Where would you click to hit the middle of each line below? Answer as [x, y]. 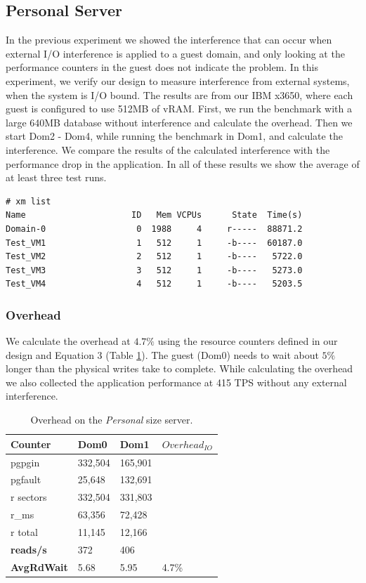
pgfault [26, 479]
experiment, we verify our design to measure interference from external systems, [178, 80]
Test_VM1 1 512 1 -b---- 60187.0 [154, 243]
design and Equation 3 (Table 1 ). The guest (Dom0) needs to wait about [162, 354]
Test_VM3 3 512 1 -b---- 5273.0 [154, 270]
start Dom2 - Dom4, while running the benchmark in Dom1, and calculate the [174, 136]
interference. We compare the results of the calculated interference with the [168, 149]
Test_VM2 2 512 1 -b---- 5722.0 [154, 257]
